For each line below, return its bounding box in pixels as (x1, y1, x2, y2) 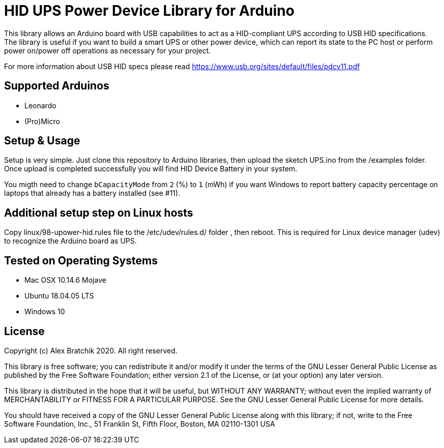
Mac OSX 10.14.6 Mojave (24, 276, 106, 285)
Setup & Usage (4, 134, 80, 147)
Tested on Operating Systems (4, 254, 158, 267)
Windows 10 (24, 307, 65, 316)
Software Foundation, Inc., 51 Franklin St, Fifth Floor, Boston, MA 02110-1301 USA (4, 419, 275, 428)
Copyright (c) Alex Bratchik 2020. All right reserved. (4, 346, 177, 355)
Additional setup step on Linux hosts (4, 206, 193, 219)
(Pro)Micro (24, 116, 60, 126)
